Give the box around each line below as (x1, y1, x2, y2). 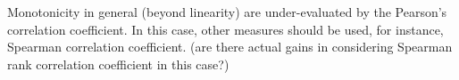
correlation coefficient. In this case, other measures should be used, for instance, (7, 20, 444, 38)
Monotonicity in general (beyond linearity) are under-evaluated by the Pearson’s (7, 3, 447, 20)
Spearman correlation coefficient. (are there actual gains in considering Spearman (7, 37, 453, 56)
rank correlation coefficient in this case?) (7, 54, 229, 73)
